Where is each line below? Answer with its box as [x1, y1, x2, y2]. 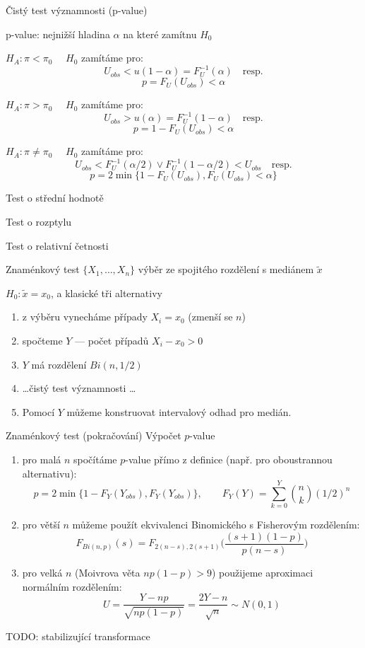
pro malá [22, 452, 61, 466]
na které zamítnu [123, 26, 197, 41]
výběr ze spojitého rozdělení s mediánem [138, 262, 314, 277]
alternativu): [22, 465, 77, 480]
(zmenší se [188, 309, 233, 324]
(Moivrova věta [74, 565, 140, 579]
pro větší [22, 517, 60, 532]
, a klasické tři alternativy [50, 285, 162, 300]
